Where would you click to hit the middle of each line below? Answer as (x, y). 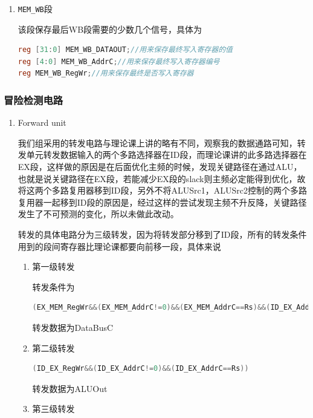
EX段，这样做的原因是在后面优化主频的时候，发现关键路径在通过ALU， (160, 167)
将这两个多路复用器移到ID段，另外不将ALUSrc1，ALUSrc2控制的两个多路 (163, 190)
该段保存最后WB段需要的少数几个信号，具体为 (110, 29)
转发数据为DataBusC (73, 327)
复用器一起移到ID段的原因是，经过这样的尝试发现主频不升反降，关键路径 (162, 202)
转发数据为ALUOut (70, 388)
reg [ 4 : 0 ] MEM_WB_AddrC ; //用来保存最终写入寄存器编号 (119, 61)
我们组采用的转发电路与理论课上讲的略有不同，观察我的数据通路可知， (157, 142)
